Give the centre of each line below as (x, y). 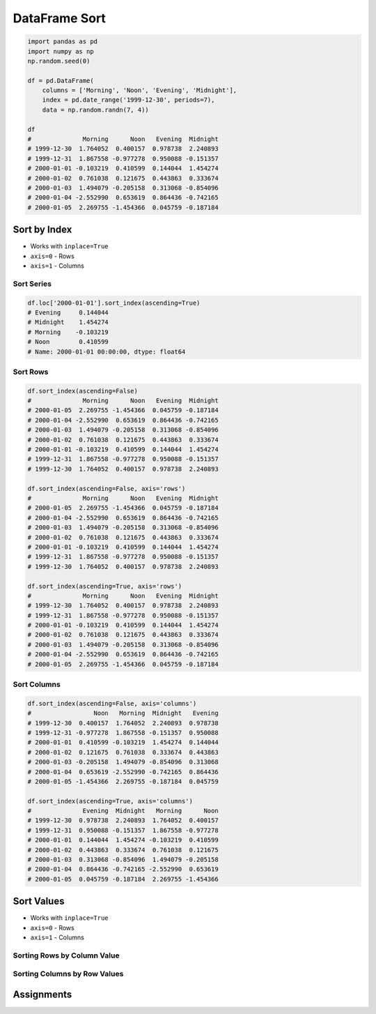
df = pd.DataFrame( (61, 81)
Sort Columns (37, 684)
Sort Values (39, 901)
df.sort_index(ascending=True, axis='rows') (105, 586)
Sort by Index (42, 230)
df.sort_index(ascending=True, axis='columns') (110, 801)
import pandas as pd (62, 41)
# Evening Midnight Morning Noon (123, 811)
